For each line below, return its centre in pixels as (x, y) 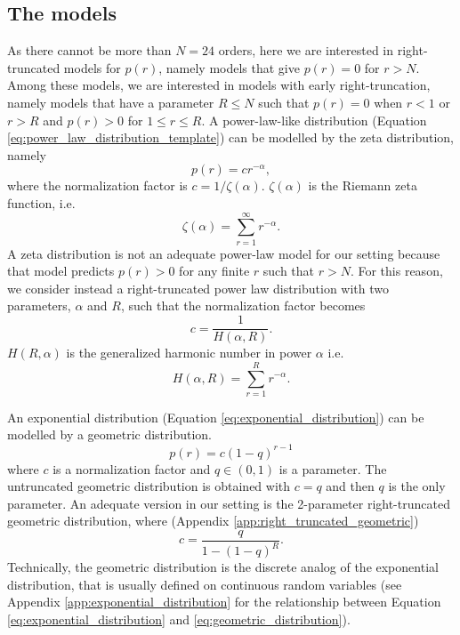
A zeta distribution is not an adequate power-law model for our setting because (224, 253)
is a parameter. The (333, 468)
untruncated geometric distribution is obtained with (149, 486)
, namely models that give (229, 67)
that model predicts (61, 271)
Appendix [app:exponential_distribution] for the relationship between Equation (224, 602)
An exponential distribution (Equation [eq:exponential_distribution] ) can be (216, 417)
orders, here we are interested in (306, 50)
